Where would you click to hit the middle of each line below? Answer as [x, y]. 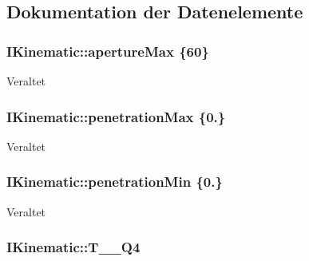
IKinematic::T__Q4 [73, 247]
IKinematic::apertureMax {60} [108, 51]
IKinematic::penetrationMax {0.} [116, 116]
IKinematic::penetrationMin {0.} [115, 182]
